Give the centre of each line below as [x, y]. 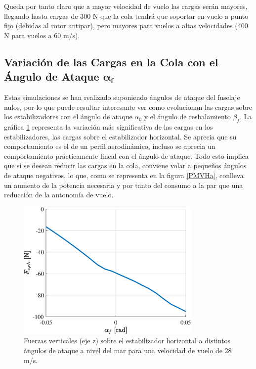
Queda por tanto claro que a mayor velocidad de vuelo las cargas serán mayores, [126, 6]
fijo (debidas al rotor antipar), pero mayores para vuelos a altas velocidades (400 [126, 25]
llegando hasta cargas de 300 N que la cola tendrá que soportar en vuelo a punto [126, 16]
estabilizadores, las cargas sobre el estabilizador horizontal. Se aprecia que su [120, 136]
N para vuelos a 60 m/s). [42, 35]
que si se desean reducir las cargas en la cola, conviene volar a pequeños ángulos [125, 165]
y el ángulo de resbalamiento [187, 116]
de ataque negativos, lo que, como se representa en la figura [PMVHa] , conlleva [124, 175]
